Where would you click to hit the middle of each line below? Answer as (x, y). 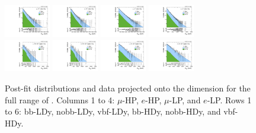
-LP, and (185, 99)
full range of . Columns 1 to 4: (60, 99)
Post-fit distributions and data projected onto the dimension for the (128, 88)
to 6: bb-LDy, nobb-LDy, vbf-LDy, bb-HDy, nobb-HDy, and (113, 111)
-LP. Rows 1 (229, 99)
